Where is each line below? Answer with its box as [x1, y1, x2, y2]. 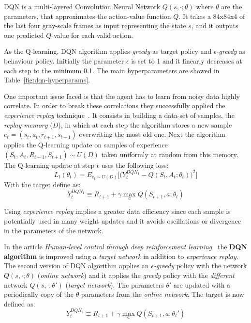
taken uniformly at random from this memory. [101, 149, 238, 159]
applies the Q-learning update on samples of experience [4, 140, 168, 150]
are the [221, 1, 242, 11]
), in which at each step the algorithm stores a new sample [58, 119, 232, 129]
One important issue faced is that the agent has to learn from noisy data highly [4, 91, 240, 101]
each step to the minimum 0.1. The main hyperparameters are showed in [4, 65, 220, 75]
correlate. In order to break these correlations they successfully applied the [4, 100, 225, 111]
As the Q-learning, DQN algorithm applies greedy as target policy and [4, 46, 212, 56]
